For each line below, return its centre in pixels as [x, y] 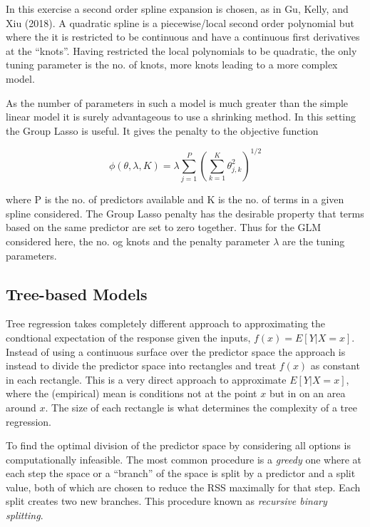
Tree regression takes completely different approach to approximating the [166, 323]
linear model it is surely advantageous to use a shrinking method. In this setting [181, 117]
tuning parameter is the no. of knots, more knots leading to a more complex [172, 65]
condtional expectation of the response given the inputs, [128, 337]
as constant [335, 365]
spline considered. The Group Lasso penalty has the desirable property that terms [185, 213]
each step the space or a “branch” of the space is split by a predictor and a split [181, 473]
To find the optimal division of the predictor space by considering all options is [178, 445]
